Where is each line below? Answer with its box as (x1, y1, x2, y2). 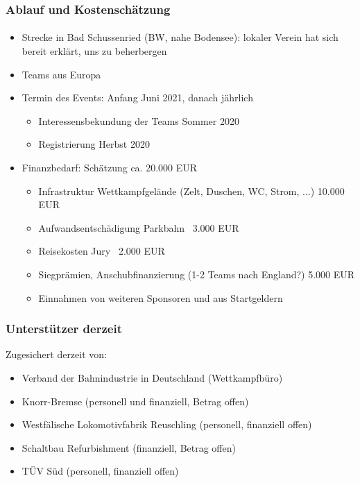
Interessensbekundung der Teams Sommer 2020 (38, 113, 239, 128)
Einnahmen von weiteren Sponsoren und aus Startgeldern (38, 290, 283, 305)
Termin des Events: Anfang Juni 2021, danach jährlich (22, 90, 253, 105)
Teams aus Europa (22, 67, 101, 81)
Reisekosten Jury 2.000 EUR (38, 244, 165, 258)
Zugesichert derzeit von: (6, 347, 107, 362)
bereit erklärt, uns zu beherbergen (22, 44, 167, 58)
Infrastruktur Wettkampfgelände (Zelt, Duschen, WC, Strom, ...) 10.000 (38, 183, 345, 198)
